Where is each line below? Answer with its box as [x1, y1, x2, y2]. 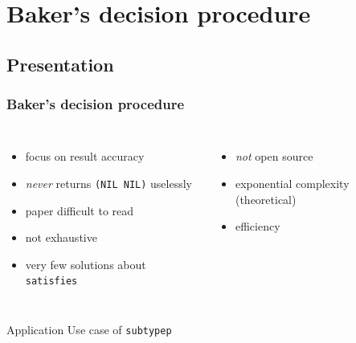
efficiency [235, 218, 280, 235]
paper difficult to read [25, 202, 134, 218]
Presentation [6, 51, 114, 76]
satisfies [25, 276, 78, 288]
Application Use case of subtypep [6, 321, 172, 338]
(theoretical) [235, 190, 297, 207]
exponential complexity [235, 174, 350, 191]
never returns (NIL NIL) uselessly [25, 174, 192, 191]
